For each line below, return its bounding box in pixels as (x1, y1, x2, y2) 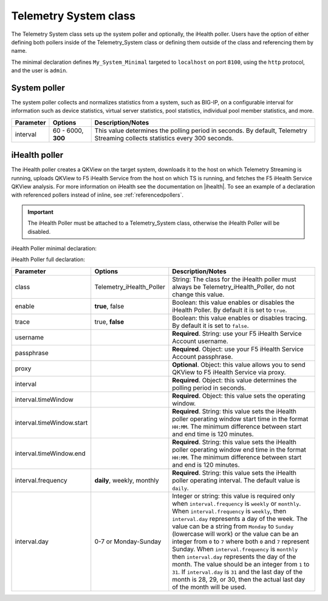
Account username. (172, 337, 228, 345)
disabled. (27, 228, 51, 235)
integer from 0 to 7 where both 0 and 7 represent (172, 537, 310, 546)
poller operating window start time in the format (172, 415, 309, 423)
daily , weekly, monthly (94, 476, 159, 484)
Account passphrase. (172, 352, 233, 361)
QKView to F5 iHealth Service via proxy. (172, 368, 286, 376)
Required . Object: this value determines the (172, 376, 297, 384)
